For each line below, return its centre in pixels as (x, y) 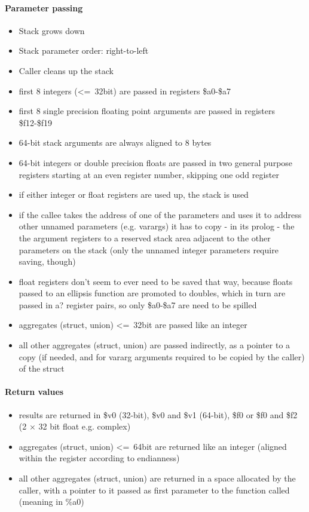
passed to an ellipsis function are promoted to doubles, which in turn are (152, 293)
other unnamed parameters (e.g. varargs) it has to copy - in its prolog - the (157, 226)
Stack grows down (52, 30)
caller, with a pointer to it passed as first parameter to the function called (154, 490)
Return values (34, 392)
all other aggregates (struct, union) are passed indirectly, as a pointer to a (154, 345)
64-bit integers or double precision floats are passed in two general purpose (156, 162)
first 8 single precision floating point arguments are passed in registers (147, 111)
